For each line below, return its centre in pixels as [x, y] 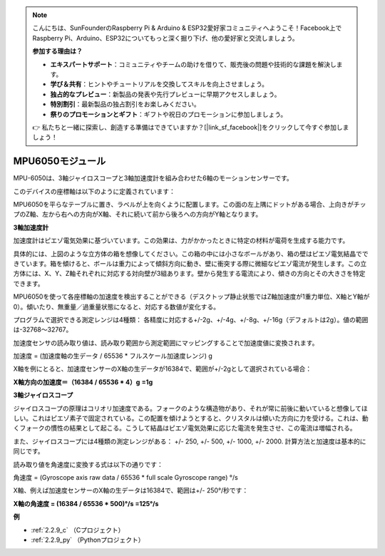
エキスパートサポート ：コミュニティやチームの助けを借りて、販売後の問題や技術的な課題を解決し [193, 64]
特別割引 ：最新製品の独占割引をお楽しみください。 [125, 104]
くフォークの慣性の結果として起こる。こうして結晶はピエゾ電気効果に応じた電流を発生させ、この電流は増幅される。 [185, 428]
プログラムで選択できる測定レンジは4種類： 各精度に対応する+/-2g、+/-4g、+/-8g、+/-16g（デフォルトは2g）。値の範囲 [191, 319]
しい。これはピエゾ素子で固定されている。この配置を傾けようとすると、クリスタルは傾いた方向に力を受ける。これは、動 [191, 418]
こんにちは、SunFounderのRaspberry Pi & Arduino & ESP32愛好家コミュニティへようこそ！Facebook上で [187, 28]
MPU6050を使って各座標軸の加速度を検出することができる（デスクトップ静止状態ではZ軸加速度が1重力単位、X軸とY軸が [191, 297]
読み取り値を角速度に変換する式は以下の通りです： [88, 464]
